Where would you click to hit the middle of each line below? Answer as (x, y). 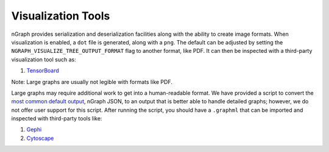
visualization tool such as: (44, 59)
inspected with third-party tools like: (57, 119)
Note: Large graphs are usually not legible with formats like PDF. (92, 81)
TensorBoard (43, 71)
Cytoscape (40, 138)
